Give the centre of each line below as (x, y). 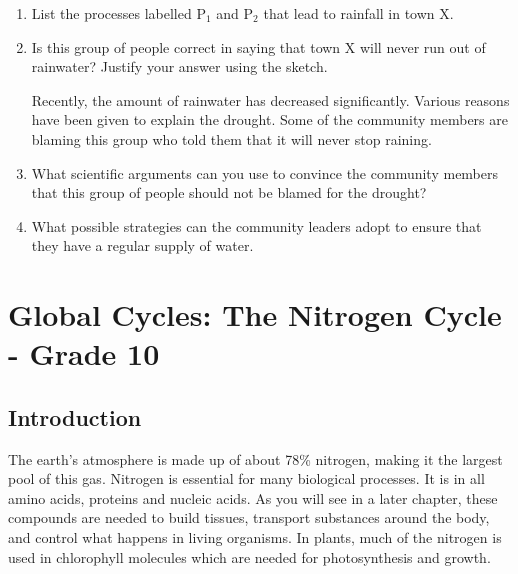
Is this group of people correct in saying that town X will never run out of (258, 46)
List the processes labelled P (118, 13)
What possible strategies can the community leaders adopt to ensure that (256, 225)
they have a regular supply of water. (142, 245)
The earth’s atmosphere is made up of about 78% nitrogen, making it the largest (255, 458)
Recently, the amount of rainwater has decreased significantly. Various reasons (270, 99)
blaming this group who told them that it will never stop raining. (231, 138)
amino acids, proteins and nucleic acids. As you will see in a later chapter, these (253, 497)
